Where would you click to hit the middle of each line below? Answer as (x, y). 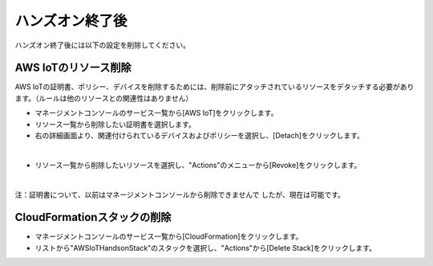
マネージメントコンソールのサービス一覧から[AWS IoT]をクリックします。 (156, 113)
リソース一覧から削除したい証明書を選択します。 (115, 124)
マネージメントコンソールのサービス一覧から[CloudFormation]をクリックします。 (169, 236)
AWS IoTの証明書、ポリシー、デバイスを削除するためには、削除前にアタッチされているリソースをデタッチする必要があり (214, 87)
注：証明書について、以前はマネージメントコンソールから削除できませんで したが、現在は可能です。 (180, 194)
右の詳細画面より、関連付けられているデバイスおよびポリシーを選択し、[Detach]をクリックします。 (200, 136)
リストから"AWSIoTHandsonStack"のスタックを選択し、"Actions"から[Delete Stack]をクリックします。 (206, 248)
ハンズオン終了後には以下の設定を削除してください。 (102, 45)
